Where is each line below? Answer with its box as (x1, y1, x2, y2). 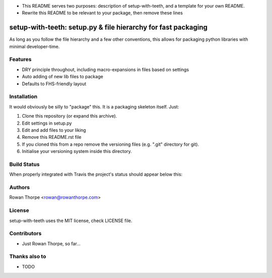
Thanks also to (9, 253, 46, 260)
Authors (9, 184, 30, 191)
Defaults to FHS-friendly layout (22, 81, 87, 87)
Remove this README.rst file (22, 134, 82, 140)
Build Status (9, 160, 40, 168)
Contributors (9, 230, 42, 237)
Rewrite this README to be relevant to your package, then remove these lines (22, 10, 183, 16)
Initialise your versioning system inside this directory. (22, 148, 132, 154)
